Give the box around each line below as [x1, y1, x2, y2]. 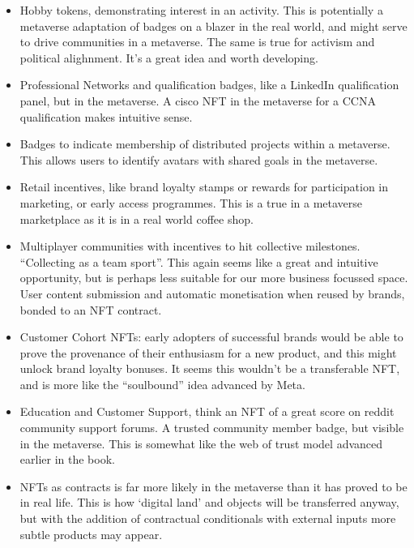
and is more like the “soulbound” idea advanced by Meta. [19, 375, 305, 392]
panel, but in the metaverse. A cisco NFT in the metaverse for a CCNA [19, 92, 376, 109]
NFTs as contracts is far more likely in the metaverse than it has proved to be [19, 477, 408, 494]
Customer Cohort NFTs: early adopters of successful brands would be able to [19, 328, 403, 345]
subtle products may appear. [19, 525, 163, 542]
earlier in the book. [19, 451, 115, 468]
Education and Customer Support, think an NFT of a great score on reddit [19, 403, 395, 420]
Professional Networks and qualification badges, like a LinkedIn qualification [19, 76, 399, 93]
